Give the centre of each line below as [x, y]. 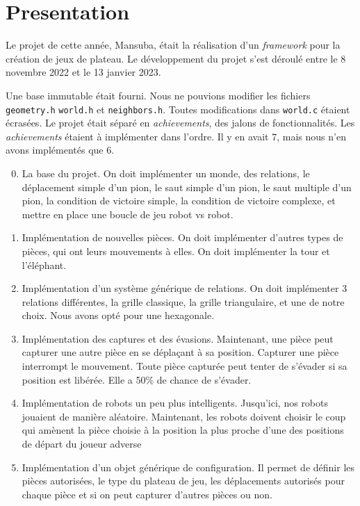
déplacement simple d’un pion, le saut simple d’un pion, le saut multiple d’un [187, 187]
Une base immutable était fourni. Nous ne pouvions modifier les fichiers [158, 95]
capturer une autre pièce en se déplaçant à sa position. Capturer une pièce [180, 352]
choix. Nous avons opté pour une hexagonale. [118, 315]
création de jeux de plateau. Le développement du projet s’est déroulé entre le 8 [176, 58]
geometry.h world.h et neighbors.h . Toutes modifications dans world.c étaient [178, 109]
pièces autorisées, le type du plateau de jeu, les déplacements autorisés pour [183, 481]
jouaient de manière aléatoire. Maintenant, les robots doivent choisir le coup [184, 416]
